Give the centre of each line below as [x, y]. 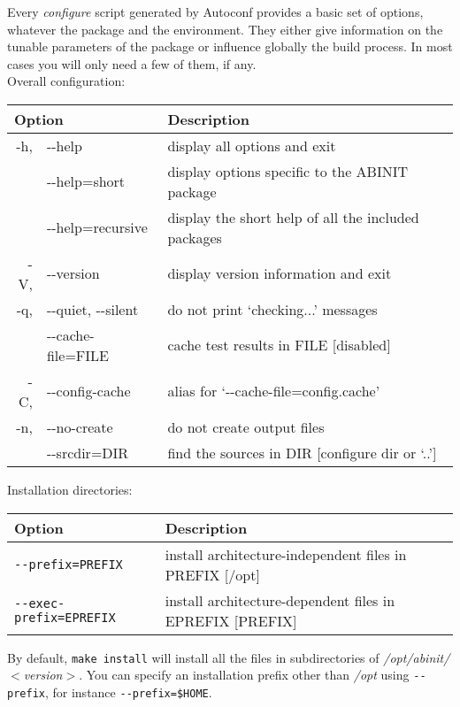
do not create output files [246, 427]
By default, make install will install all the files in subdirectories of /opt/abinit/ [229, 657]
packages [195, 237]
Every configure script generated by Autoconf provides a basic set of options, [215, 12]
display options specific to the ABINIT [288, 171]
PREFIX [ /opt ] [212, 574]
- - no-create [80, 427]
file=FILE [77, 355]
